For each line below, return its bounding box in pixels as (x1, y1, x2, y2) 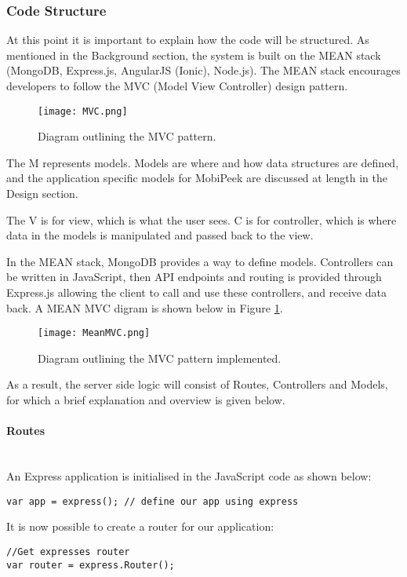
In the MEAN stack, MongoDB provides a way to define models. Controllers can (6, 253, 394, 269)
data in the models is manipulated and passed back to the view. (6, 227, 314, 243)
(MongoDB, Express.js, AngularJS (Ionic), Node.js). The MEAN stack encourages (6, 62, 401, 79)
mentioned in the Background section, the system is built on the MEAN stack (6, 46, 381, 63)
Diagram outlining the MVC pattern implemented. (38, 349, 282, 366)
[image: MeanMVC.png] (38, 327, 151, 339)
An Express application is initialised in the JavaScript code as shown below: (6, 468, 372, 484)
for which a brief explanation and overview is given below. (6, 392, 285, 408)
